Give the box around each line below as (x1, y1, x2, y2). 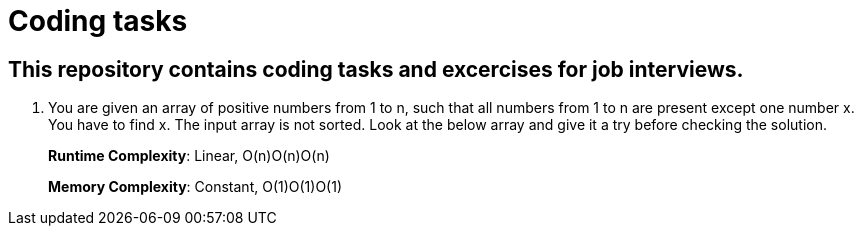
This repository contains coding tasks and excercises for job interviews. (8, 56, 744, 82)
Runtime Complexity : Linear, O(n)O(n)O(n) (48, 147, 330, 165)
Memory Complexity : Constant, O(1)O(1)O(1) (48, 178, 343, 196)
